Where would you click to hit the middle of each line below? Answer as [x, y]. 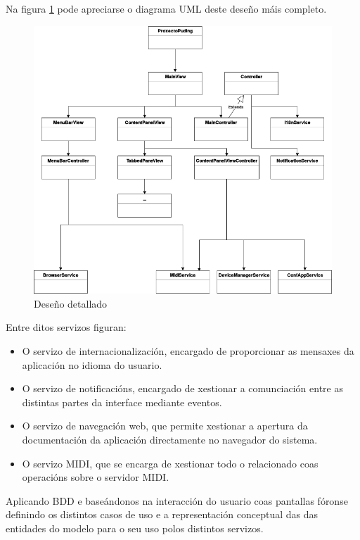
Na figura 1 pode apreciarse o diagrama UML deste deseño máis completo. [166, 8]
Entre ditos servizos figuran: [66, 327]
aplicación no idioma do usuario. [92, 364]
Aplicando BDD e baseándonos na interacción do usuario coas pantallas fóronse [177, 500]
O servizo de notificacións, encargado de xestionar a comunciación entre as [182, 388]
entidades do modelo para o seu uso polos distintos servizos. [135, 528]
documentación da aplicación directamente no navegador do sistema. [170, 439]
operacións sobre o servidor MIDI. [96, 477]
